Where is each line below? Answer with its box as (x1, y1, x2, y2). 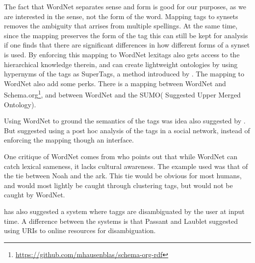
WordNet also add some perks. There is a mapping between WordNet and (4, 78, 226, 88)
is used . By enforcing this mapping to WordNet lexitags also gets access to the (4, 49, 240, 59)
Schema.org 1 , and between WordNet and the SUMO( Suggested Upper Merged (4, 88, 241, 99)
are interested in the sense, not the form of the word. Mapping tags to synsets (4, 11, 238, 21)
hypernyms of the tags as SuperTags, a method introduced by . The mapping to (4, 69, 245, 79)
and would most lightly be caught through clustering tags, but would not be (4, 180, 233, 190)
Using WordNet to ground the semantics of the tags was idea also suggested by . (4, 116, 246, 126)
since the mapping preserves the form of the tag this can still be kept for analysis (4, 30, 248, 40)
